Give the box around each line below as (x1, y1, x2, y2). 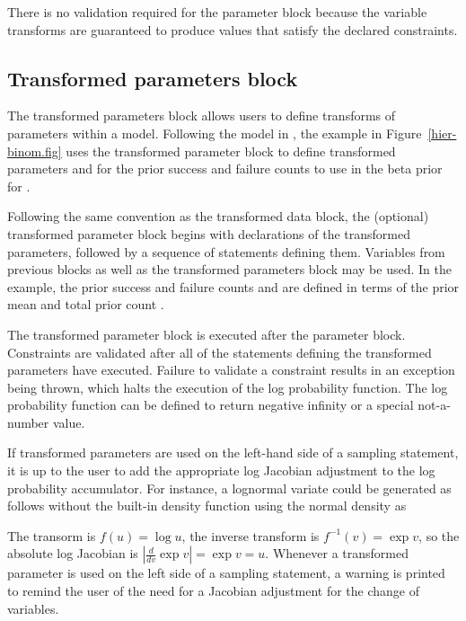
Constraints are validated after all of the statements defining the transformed (7, 342, 432, 361)
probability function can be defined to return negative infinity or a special (7, 395, 414, 414)
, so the (418, 526, 460, 545)
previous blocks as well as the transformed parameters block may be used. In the (7, 260, 452, 279)
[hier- (427, 123, 457, 142)
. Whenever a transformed (265, 544, 409, 563)
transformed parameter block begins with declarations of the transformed (7, 224, 410, 243)
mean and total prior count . (7, 295, 164, 314)
